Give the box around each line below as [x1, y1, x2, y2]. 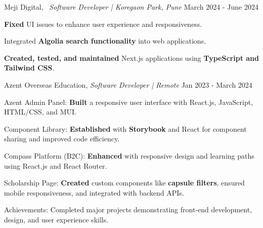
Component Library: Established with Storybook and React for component [4, 123, 247, 134]
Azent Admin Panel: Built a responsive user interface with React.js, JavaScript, [4, 96, 253, 107]
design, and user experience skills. [4, 214, 109, 224]
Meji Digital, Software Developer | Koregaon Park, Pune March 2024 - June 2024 [4, 2, 258, 12]
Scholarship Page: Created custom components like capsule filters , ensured [4, 177, 245, 188]
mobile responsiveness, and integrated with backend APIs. [4, 187, 184, 198]
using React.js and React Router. [4, 160, 107, 171]
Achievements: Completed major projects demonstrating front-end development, [4, 204, 252, 215]
